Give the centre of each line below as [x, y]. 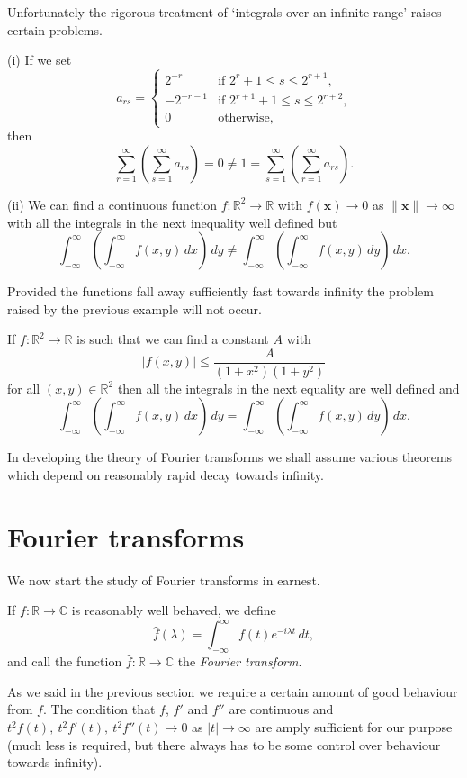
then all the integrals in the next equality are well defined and [288, 388]
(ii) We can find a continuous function [112, 204]
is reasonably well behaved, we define [174, 610]
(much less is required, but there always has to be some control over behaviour [224, 744]
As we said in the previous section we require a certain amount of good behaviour [233, 691]
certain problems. [55, 29]
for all [24, 388]
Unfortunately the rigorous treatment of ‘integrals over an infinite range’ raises [225, 12]
